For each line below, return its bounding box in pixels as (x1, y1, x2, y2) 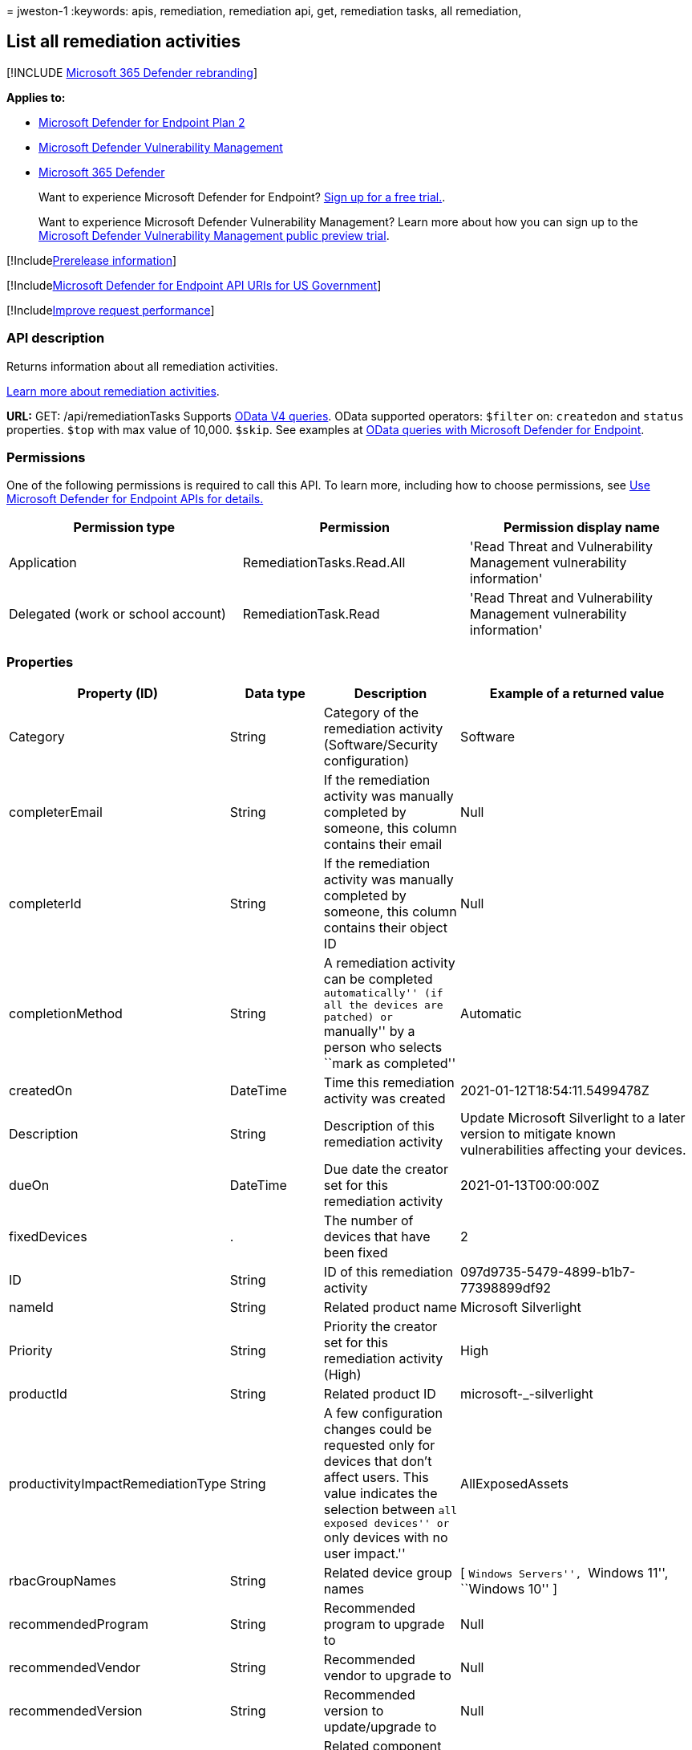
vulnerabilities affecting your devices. (460, 1142, 686, 1159)
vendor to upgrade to (323, 1667, 451, 1684)
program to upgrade (323, 1616, 445, 1633)
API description (6, 330, 105, 347)
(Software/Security (323, 737, 439, 753)
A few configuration (323, 1405, 443, 1422)
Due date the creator (323, 1161, 448, 1178)
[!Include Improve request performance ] (6, 302, 215, 317)
